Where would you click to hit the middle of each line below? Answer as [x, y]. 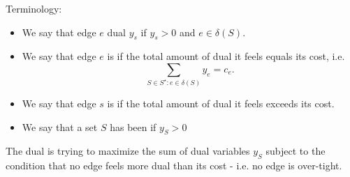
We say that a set [60, 126]
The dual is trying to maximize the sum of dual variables [128, 151]
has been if [133, 126]
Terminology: [34, 8]
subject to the [296, 151]
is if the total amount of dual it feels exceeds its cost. [221, 103]
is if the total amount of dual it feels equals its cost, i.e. [226, 56]
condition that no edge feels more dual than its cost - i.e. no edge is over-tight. [174, 166]
